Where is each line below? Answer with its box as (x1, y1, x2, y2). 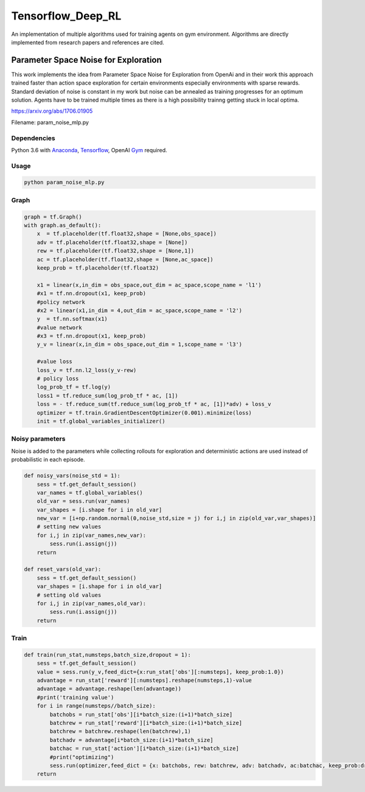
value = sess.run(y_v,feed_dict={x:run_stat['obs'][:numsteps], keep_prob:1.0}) (36, 668, 284, 675)
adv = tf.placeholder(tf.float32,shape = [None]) (36, 239, 188, 246)
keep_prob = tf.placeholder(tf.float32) (36, 264, 159, 271)
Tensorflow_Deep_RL (11, 9, 122, 23)
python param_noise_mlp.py (24, 179, 105, 186)
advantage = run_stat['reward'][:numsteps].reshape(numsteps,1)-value (36, 677, 252, 684)
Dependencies (11, 134, 56, 142)
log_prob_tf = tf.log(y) (36, 384, 111, 391)
